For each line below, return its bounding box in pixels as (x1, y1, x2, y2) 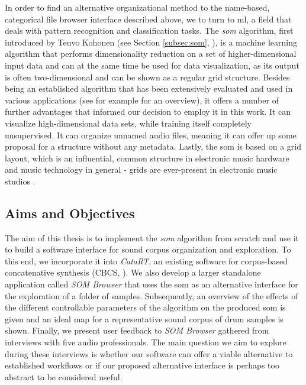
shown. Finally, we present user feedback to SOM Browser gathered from (5, 324, 269, 337)
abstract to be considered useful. (5, 370, 123, 383)
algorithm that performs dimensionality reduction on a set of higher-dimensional (5, 47, 297, 60)
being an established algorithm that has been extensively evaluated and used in (5, 82, 293, 95)
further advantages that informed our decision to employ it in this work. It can (5, 105, 291, 118)
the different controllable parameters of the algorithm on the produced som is (5, 301, 286, 313)
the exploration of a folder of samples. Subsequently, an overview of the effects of (5, 289, 298, 302)
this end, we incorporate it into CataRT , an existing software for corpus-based (5, 254, 288, 267)
